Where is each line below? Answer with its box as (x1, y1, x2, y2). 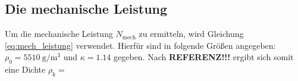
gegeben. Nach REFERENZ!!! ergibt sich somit (114, 51, 294, 63)
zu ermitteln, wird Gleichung (139, 27, 244, 40)
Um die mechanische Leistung (5, 27, 113, 40)
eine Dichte (5, 63, 46, 76)
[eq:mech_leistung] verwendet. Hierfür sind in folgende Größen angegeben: (5, 39, 276, 51)
